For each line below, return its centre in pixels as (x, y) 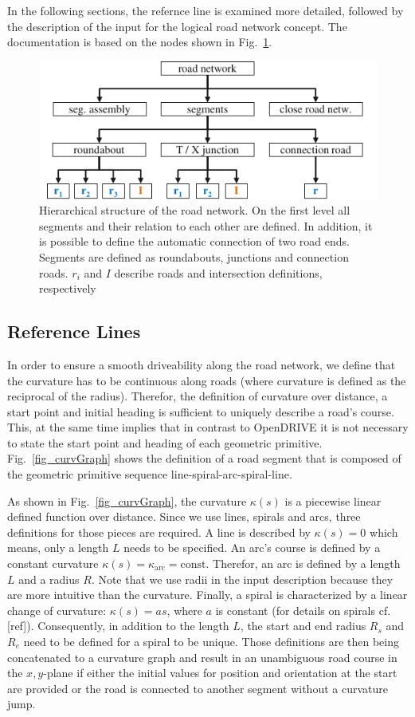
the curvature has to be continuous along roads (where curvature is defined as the (207, 380)
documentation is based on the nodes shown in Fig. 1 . (140, 42)
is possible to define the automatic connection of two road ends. (194, 241)
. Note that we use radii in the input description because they (242, 579)
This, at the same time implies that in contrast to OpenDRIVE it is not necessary (208, 427)
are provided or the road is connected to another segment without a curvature (198, 688)
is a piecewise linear (333, 500)
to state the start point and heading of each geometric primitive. (165, 442)
